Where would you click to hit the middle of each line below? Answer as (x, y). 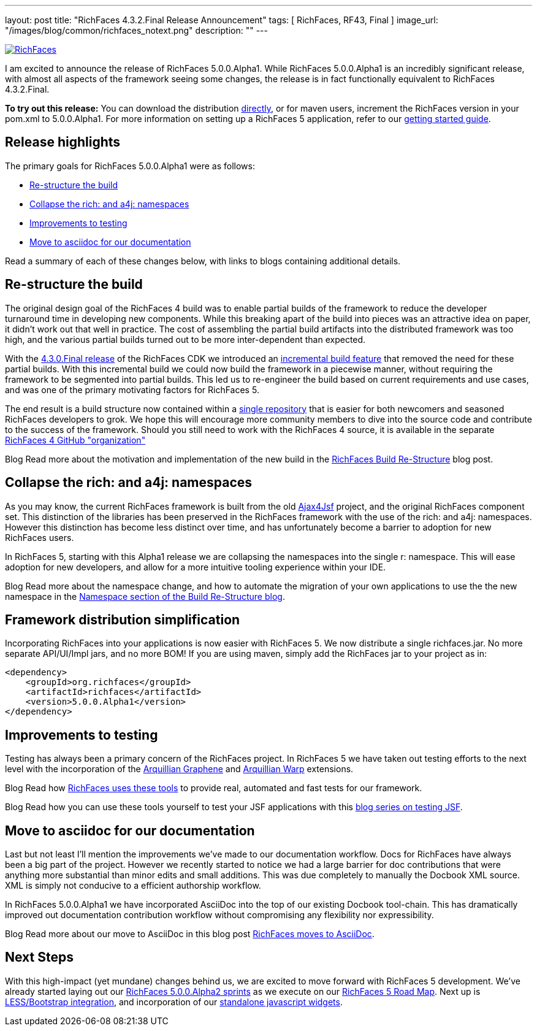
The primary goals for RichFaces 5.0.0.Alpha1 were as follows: (130, 166)
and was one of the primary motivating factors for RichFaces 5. (132, 389)
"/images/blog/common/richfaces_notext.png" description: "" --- (136, 30)
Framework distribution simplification (123, 619)
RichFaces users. (40, 537)
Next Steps (39, 957)
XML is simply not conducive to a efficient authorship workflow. (133, 886)
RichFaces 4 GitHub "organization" (75, 440)
